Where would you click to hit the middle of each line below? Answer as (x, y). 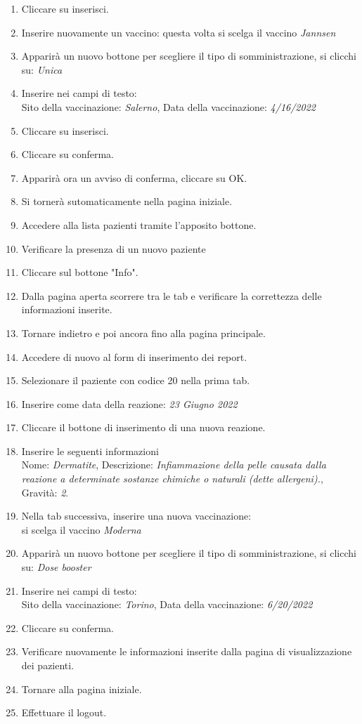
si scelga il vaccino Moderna (81, 529)
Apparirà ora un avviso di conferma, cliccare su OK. (134, 177)
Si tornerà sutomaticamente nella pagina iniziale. (127, 201)
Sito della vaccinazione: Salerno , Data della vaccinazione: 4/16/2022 (168, 106)
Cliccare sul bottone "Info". (80, 272)
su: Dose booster (56, 567)
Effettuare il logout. (64, 712)
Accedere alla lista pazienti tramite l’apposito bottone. (139, 224)
